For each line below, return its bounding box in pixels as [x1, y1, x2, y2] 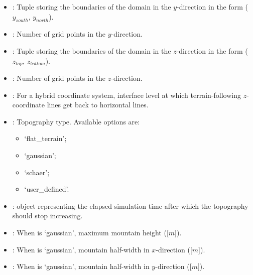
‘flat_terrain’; [24, 133, 67, 144]
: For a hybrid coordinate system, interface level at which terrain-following [12, 89, 241, 100]
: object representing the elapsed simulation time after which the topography [12, 200, 248, 211]
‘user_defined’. [24, 184, 69, 194]
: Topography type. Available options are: [12, 116, 140, 126]
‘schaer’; [24, 167, 50, 177]
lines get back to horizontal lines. [47, 99, 149, 110]
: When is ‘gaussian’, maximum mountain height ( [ [12, 227, 169, 237]
